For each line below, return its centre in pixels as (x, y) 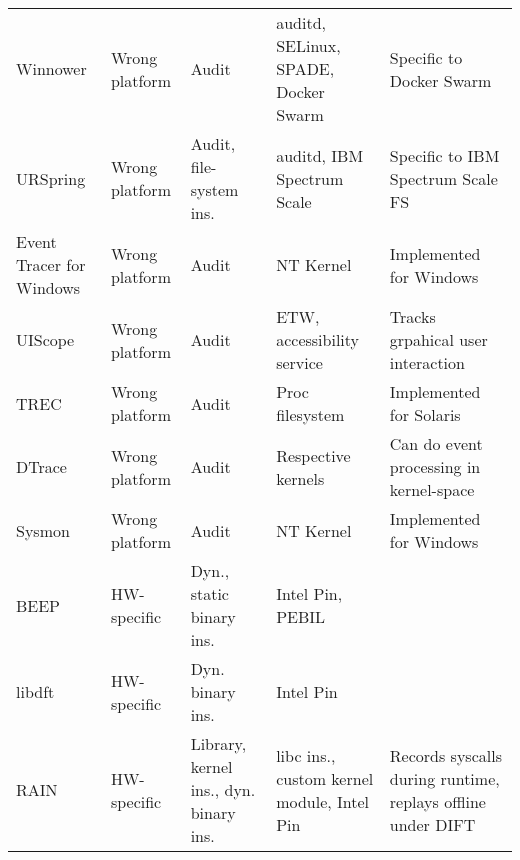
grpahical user (438, 339)
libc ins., (306, 755)
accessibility (318, 339)
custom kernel (325, 778)
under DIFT (432, 824)
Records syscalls (445, 755)
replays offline (437, 801)
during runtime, (444, 778)
